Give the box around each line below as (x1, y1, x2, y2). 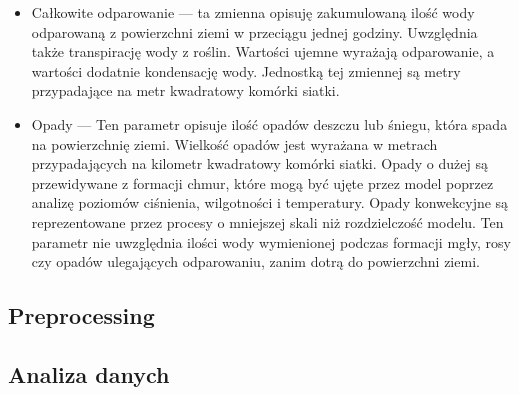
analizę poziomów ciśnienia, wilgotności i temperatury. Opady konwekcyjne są (31, 192, 509, 213)
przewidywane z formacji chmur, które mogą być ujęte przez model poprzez (31, 172, 494, 193)
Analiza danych (8, 358, 170, 389)
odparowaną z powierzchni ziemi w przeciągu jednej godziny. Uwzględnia (31, 21, 478, 42)
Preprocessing (8, 300, 155, 331)
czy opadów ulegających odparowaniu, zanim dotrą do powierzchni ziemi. (31, 251, 480, 272)
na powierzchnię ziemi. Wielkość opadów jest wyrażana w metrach (31, 133, 438, 154)
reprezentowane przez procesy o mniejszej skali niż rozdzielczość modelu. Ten (31, 211, 504, 232)
